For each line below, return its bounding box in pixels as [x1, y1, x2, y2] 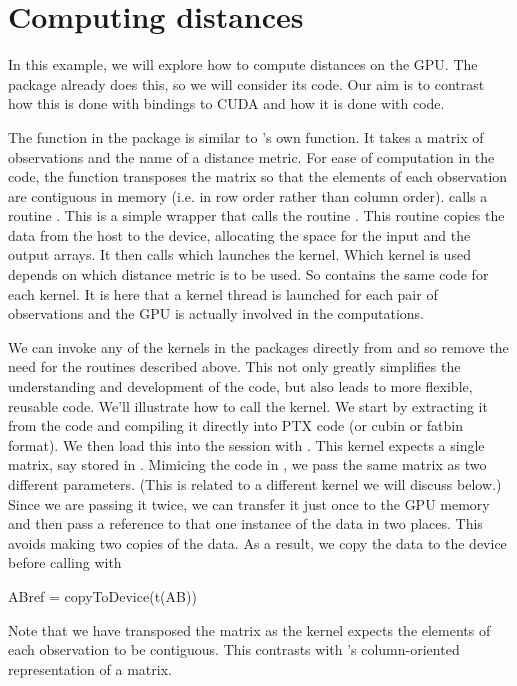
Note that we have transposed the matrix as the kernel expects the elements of [8, 619, 491, 640]
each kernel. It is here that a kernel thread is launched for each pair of [8, 283, 438, 304]
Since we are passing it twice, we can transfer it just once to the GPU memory [8, 493, 490, 514]
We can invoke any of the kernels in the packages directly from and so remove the [8, 336, 509, 357]
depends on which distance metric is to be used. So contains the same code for [8, 264, 489, 285]
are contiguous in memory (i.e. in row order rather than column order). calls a [8, 185, 488, 206]
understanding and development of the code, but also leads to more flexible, [8, 376, 473, 397]
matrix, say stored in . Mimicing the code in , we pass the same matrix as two [8, 454, 487, 475]
